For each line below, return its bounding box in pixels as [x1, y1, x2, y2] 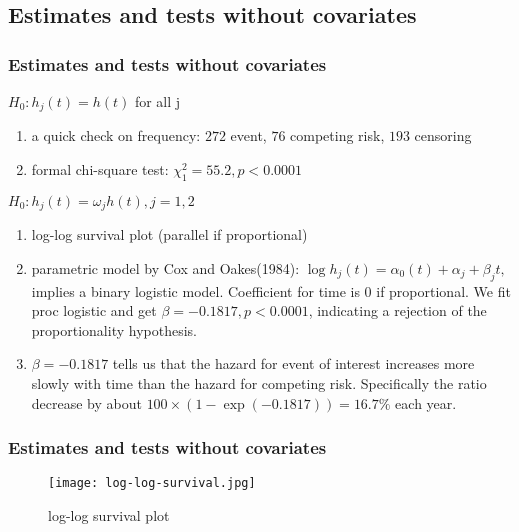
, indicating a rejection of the [308, 300, 487, 321]
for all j [134, 91, 181, 111]
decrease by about [31, 392, 142, 413]
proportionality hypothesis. [31, 319, 197, 340]
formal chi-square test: [31, 159, 169, 180]
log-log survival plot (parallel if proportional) [31, 224, 308, 245]
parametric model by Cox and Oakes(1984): [31, 257, 300, 278]
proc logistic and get [31, 300, 157, 321]
